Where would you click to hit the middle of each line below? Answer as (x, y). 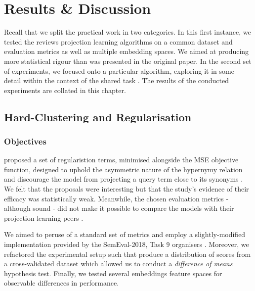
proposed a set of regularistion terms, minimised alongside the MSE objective (121, 160)
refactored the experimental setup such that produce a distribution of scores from (127, 254)
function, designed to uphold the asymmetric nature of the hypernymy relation (123, 169)
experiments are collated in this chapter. (65, 90)
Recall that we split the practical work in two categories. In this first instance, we (127, 32)
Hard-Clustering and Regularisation (98, 117)
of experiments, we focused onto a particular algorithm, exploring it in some (119, 71)
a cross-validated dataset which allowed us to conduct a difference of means (118, 264)
